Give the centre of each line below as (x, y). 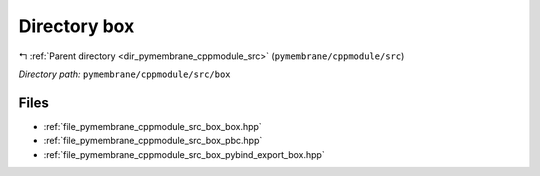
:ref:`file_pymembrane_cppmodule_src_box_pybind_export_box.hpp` (184, 154)
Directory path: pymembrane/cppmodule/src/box (124, 74)
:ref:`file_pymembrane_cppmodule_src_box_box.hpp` (152, 126)
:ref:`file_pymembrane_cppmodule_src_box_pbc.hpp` (153, 141)
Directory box (76, 26)
